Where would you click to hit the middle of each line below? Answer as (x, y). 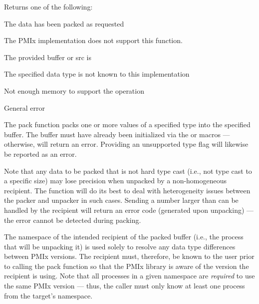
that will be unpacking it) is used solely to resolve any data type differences (120, 246)
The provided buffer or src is (48, 57)
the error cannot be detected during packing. (73, 220)
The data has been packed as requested (64, 23)
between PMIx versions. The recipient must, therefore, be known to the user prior (129, 256)
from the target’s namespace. (48, 295)
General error (24, 107)
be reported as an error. (40, 154)
